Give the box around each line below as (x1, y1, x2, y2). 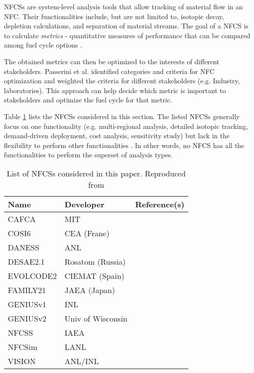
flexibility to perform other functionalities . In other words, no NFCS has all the (4, 140, 245, 150)
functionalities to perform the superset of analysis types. (4, 149, 173, 160)
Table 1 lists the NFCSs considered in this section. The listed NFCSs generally (4, 111, 240, 121)
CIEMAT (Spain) (65, 270, 125, 281)
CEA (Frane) (65, 227, 110, 239)
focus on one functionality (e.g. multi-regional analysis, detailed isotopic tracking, (4, 121, 248, 131)
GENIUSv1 (8, 298, 46, 310)
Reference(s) (135, 198, 185, 210)
